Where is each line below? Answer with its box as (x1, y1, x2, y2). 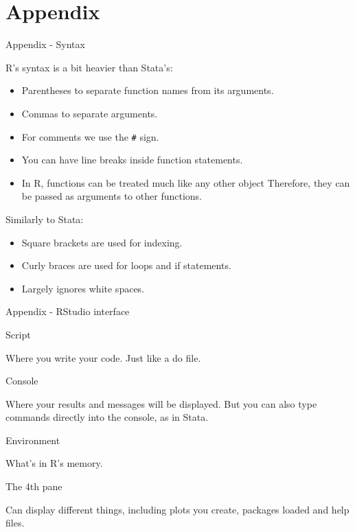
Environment (5, 432, 60, 447)
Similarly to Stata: (5, 211, 84, 226)
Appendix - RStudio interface (5, 304, 130, 319)
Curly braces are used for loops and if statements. (21, 258, 231, 273)
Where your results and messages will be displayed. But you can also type (5, 396, 317, 410)
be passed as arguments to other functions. (21, 189, 202, 203)
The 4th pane (5, 479, 62, 494)
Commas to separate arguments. (21, 106, 158, 120)
